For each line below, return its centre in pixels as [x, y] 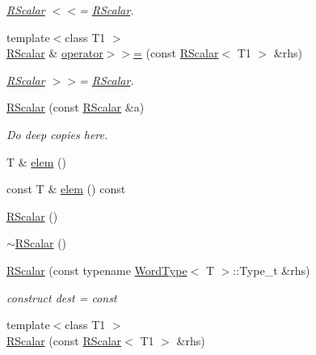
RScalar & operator [55, 53]
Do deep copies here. [57, 134]
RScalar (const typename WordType [97, 270]
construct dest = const [62, 297]
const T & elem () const [66, 189]
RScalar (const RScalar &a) [76, 107]
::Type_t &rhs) [272, 270]
